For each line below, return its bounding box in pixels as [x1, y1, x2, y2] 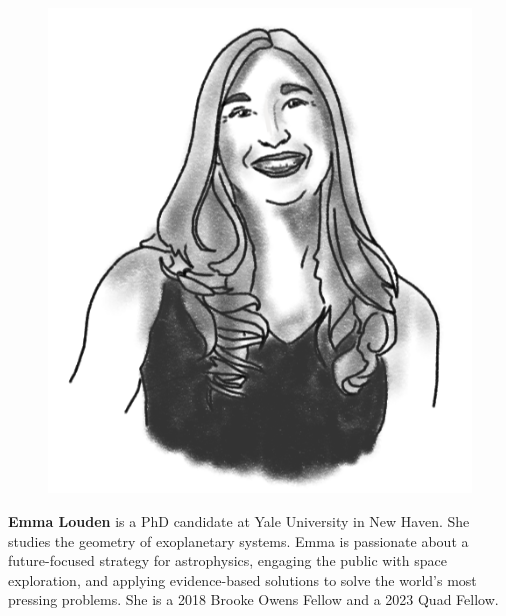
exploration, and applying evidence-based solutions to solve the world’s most [8, 569, 477, 590]
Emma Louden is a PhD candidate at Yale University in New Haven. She [8, 510, 470, 531]
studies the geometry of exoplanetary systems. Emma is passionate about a [8, 530, 469, 551]
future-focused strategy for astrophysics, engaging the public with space [8, 550, 447, 571]
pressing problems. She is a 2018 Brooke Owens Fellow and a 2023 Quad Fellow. [8, 589, 499, 610]
